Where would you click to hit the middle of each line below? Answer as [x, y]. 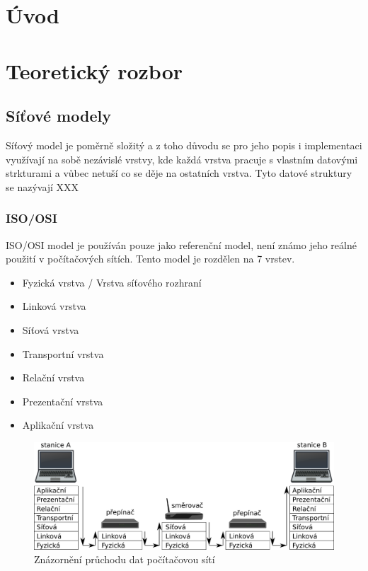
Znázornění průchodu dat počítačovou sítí [125, 559]
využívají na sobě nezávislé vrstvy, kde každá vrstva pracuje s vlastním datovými [182, 159]
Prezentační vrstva [63, 401]
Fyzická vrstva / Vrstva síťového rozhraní [112, 282]
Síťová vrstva [51, 329]
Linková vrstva [54, 306]
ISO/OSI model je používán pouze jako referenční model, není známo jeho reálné [181, 244]
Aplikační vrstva [58, 425]
